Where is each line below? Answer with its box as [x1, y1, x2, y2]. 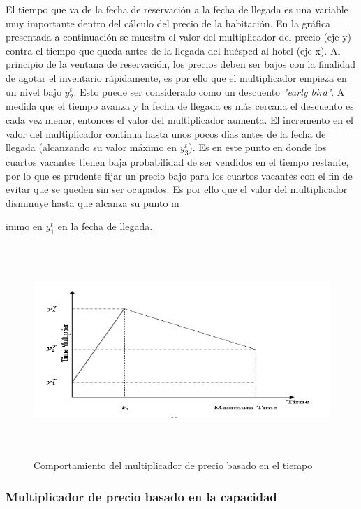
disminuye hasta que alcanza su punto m [6, 195, 179, 210]
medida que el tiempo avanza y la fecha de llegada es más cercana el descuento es [6, 99, 354, 113]
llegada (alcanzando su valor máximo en [6, 140, 177, 155]
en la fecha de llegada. [57, 219, 153, 234]
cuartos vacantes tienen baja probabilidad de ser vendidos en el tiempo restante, [6, 154, 349, 169]
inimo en [6, 219, 43, 234]
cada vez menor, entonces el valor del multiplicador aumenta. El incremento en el [6, 112, 353, 127]
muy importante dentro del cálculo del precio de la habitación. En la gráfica [6, 15, 331, 30]
